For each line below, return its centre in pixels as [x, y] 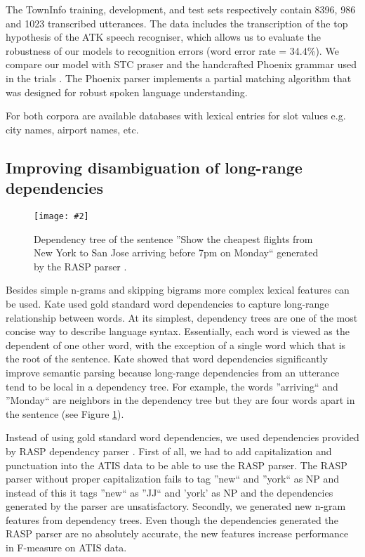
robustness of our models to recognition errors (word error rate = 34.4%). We [172, 50]
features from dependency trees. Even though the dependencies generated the [172, 519]
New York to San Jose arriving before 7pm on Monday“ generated [176, 253]
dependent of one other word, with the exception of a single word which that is [176, 345]
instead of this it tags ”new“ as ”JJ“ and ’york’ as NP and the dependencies [170, 492]
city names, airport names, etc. [72, 129]
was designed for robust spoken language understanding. [127, 92]
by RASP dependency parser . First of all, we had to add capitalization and [169, 451]
